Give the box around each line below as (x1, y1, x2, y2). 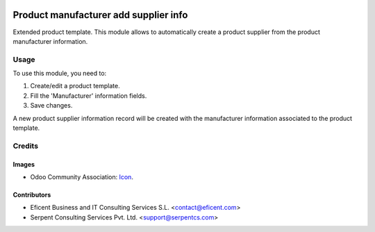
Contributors (12, 190, 51, 199)
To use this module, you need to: (12, 69, 107, 78)
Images (12, 160, 35, 168)
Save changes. (30, 101, 73, 110)
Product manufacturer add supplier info (12, 9, 188, 21)
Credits (12, 141, 38, 151)
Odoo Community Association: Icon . (30, 172, 133, 181)
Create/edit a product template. (30, 82, 121, 90)
